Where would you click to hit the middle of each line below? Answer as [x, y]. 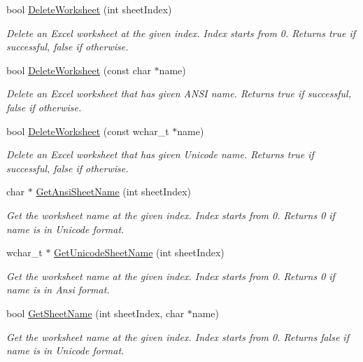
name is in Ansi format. [58, 290]
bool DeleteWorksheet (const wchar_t [88, 131]
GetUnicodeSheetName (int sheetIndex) [139, 252]
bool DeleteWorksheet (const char [79, 70]
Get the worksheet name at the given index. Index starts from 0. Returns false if [178, 336]
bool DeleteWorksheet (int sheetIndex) [89, 9]
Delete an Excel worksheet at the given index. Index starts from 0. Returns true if [181, 33]
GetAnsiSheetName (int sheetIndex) [113, 192]
